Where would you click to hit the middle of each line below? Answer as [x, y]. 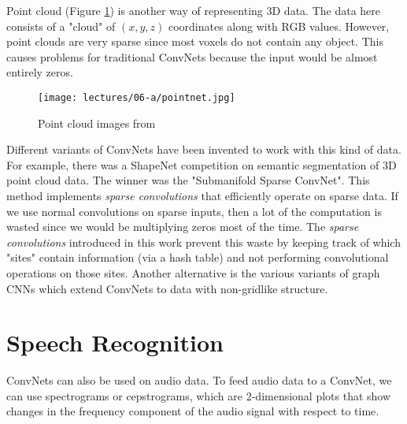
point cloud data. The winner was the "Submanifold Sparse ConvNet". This [188, 180]
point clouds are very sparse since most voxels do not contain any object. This [195, 41]
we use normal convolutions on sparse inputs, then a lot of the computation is [194, 211]
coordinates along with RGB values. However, [279, 26]
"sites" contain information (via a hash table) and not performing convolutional [198, 257]
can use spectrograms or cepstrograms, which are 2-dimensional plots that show [199, 395]
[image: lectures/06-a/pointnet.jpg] [137, 97]
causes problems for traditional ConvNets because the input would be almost [192, 56]
